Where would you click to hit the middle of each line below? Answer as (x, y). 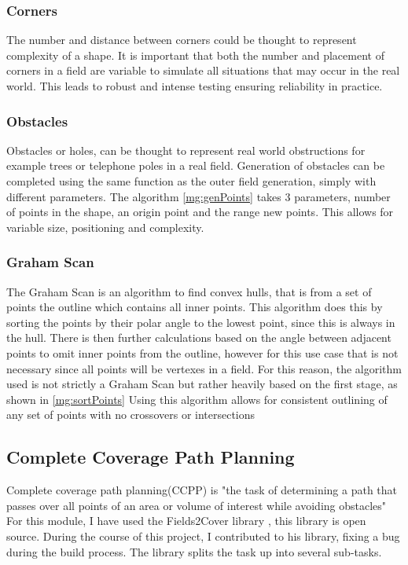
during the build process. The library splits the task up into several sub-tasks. (194, 551)
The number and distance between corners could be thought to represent (182, 40)
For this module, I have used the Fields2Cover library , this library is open (186, 521)
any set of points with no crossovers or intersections (131, 415)
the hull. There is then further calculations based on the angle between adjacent (199, 338)
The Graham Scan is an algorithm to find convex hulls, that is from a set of (189, 291)
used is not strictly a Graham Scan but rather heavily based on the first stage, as (202, 384)
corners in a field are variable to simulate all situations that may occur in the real (203, 70)
